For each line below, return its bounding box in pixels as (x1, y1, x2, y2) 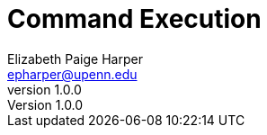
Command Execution (7, 4, 262, 34)
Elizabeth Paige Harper (7, 50, 143, 67)
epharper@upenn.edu (7, 66, 138, 82)
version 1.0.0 (7, 81, 82, 97)
